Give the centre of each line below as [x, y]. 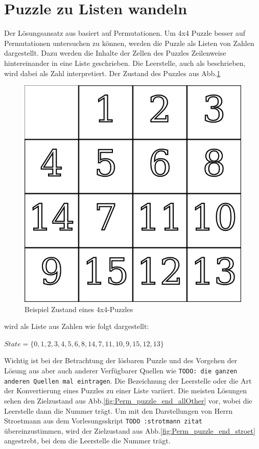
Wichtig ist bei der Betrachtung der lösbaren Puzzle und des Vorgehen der [121, 360]
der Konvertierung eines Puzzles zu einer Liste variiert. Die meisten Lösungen [126, 391]
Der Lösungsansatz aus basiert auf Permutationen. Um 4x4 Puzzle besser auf [125, 33]
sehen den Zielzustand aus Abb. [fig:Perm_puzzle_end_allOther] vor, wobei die [128, 400]
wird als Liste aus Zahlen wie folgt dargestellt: [77, 326]
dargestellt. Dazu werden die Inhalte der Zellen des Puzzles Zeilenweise [115, 53]
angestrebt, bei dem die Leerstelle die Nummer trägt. [87, 441]
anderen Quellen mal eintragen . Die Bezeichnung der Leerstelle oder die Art [128, 380]
